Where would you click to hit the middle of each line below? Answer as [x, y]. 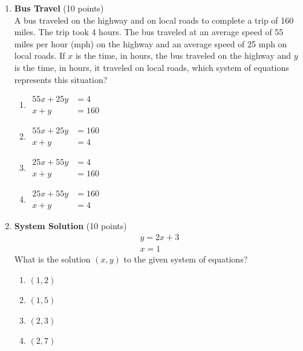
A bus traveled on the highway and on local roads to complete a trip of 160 [154, 20]
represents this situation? [61, 79]
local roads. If [40, 55]
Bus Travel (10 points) [59, 8]
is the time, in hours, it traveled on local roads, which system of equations [151, 67]
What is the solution [52, 259]
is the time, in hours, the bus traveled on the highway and [183, 55]
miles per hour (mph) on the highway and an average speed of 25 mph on [151, 43]
